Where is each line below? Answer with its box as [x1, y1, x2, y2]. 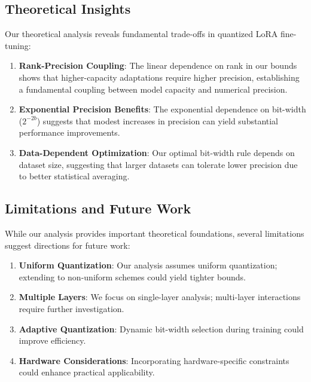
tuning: [5, 39, 31, 51]
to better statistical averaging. [19, 170, 130, 182]
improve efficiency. [19, 334, 86, 347]
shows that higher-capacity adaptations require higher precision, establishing [19, 71, 300, 83]
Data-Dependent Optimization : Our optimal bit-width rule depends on [19, 146, 295, 158]
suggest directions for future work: [5, 239, 130, 251]
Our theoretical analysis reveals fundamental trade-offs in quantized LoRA [5, 27, 278, 40]
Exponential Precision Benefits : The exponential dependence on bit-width [19, 103, 306, 115]
